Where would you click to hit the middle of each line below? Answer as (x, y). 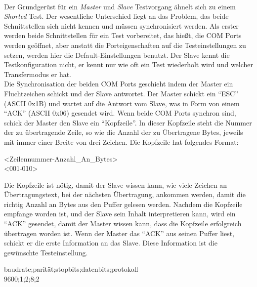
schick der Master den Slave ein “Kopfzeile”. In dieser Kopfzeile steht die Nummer (128, 122)
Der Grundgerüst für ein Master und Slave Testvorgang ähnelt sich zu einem (120, 6)
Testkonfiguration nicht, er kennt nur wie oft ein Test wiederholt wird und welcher (129, 64)
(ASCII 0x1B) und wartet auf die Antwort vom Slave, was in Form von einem (122, 103)
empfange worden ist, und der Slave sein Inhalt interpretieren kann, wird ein (120, 214)
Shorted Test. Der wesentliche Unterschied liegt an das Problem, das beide (116, 16)
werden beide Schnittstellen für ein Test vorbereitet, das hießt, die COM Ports (123, 35)
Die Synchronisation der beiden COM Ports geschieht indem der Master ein (119, 84)
